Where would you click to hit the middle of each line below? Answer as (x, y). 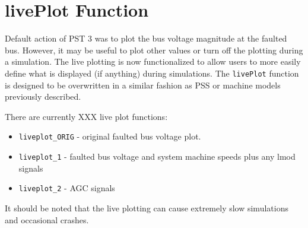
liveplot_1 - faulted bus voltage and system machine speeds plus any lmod (157, 156)
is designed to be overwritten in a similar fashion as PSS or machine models (143, 85)
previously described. (43, 96)
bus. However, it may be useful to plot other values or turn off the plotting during (154, 50)
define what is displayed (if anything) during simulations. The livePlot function (152, 73)
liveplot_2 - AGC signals (67, 188)
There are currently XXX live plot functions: (86, 116)
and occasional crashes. (47, 219)
